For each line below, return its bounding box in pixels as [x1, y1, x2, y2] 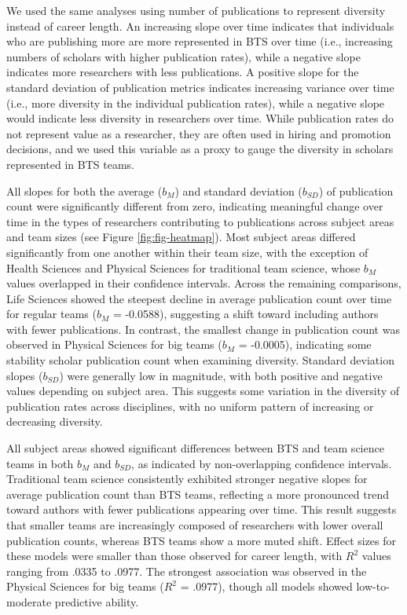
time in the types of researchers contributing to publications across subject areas [6, 213, 394, 229]
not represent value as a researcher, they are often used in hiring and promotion [6, 125, 391, 141]
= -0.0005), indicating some [238, 336, 372, 353]
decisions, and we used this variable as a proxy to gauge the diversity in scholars [6, 141, 394, 157]
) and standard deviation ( [174, 182, 302, 199]
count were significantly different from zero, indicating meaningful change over [6, 198, 383, 214]
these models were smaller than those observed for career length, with [6, 547, 343, 564]
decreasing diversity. [6, 413, 103, 430]
